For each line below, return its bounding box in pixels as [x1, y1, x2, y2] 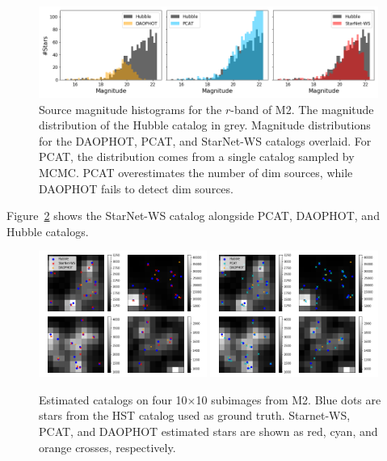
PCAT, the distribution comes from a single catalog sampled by [39, 148, 355, 165]
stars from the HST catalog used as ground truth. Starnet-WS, [39, 407, 351, 424]
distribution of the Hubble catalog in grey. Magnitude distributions [39, 116, 371, 133]
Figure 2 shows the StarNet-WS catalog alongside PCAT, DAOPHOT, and [6, 207, 380, 224]
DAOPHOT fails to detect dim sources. [39, 180, 233, 197]
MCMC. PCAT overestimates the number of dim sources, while [39, 163, 353, 180]
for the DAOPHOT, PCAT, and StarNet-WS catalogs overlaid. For [39, 132, 372, 149]
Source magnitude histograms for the [39, 100, 222, 117]
